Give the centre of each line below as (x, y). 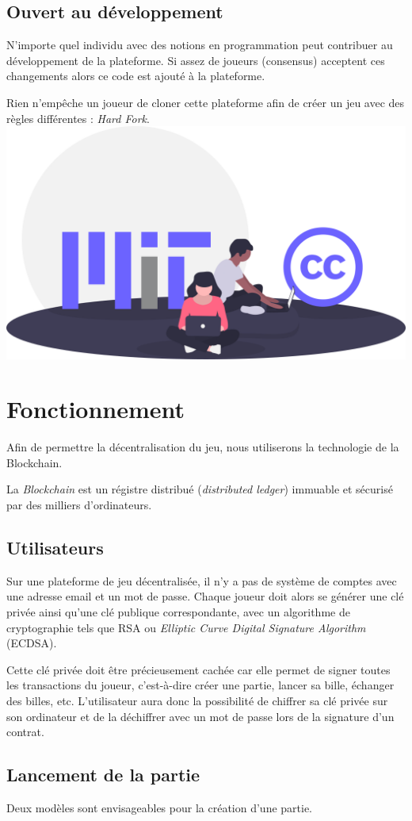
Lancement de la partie (103, 775)
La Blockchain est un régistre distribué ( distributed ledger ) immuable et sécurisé (200, 489)
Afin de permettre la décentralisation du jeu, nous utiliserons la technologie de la (203, 447)
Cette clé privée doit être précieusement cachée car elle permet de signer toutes (198, 669)
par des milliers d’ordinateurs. (79, 505)
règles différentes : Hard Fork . (78, 118)
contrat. (25, 732)
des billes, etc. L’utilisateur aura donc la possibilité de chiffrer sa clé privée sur (197, 700)
